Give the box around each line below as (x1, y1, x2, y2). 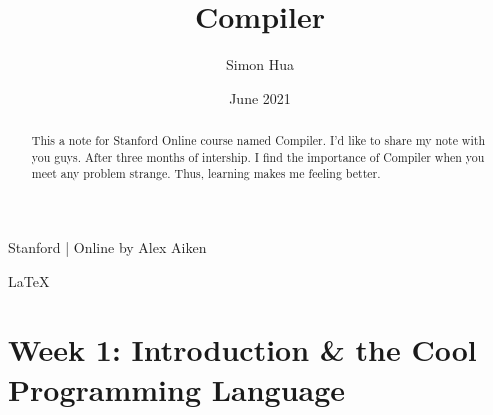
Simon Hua (225, 54, 295, 75)
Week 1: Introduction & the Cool (8, 329, 477, 370)
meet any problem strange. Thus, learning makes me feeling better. (31, 165, 381, 182)
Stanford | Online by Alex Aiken (8, 237, 207, 258)
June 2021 (229, 87, 291, 108)
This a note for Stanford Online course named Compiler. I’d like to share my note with (31, 132, 485, 149)
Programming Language (8, 368, 346, 409)
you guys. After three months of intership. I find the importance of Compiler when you (31, 148, 485, 165)
